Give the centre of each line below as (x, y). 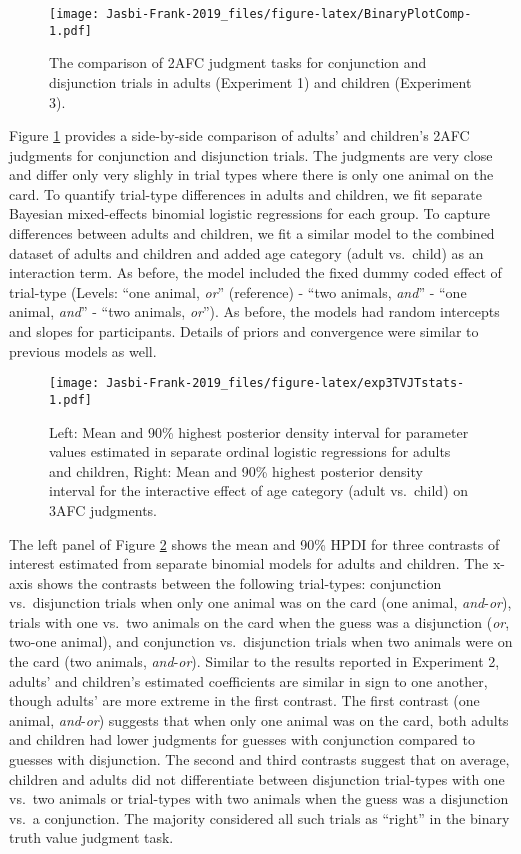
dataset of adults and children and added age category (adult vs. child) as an (246, 252)
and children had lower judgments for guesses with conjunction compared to (242, 739)
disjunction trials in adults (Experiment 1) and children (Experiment (260, 81)
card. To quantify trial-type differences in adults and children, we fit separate (245, 193)
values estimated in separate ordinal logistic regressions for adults (250, 451)
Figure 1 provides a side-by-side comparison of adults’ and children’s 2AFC (239, 135)
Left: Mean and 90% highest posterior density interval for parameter (259, 431)
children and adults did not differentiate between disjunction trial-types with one (257, 778)
